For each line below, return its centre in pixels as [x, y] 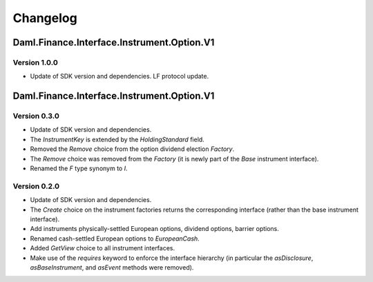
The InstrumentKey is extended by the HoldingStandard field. [117, 139]
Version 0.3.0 [36, 116]
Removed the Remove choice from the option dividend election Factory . [132, 149]
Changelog [45, 18]
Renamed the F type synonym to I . [79, 168]
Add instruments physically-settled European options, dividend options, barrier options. [155, 229]
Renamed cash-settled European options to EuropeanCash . [115, 239]
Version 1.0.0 [35, 62]
